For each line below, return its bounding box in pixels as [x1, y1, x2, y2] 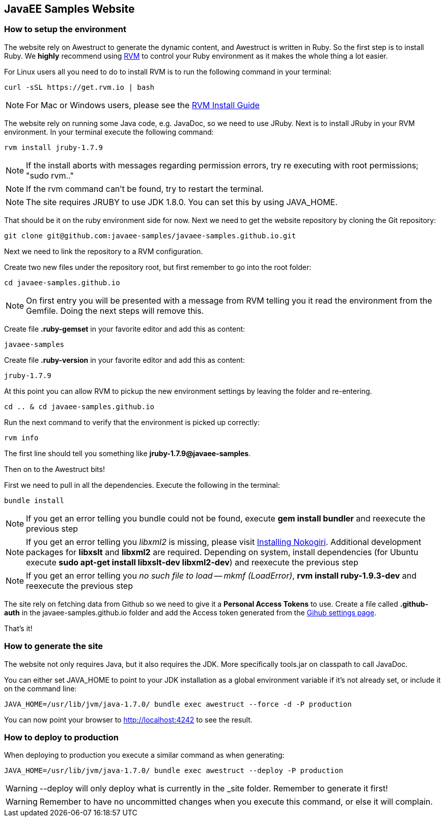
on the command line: [4, 684, 77, 693]
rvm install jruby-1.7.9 [4, 143, 103, 152]
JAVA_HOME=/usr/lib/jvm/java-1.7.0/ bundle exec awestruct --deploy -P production [4, 766, 343, 775]
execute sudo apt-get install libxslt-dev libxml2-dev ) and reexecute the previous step [26, 557, 358, 567]
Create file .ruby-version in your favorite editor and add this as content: [4, 355, 245, 364]
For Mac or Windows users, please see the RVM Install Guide [26, 99, 260, 110]
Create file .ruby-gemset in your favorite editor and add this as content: [4, 324, 245, 333]
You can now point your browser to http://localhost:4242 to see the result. [4, 715, 253, 724]
